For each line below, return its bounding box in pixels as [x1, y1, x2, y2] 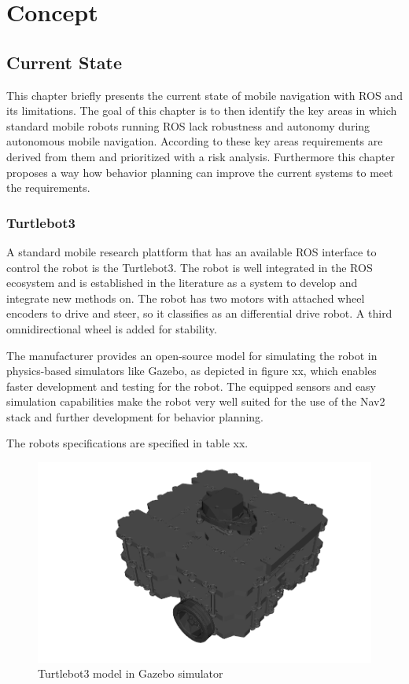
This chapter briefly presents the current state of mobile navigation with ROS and [6, 86, 403, 103]
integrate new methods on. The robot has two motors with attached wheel [6, 289, 365, 306]
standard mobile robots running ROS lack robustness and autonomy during [6, 117, 370, 134]
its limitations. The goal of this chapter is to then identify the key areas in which [6, 102, 397, 119]
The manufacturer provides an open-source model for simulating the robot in [6, 347, 378, 363]
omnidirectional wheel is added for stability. [6, 320, 217, 336]
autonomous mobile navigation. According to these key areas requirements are [6, 133, 383, 149]
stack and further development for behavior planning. [6, 408, 263, 425]
